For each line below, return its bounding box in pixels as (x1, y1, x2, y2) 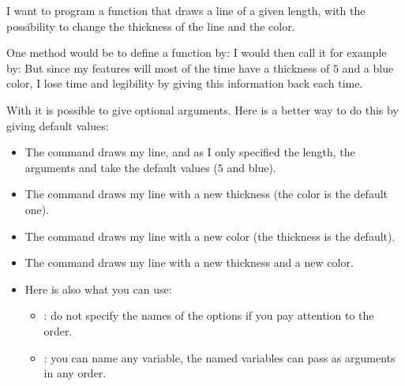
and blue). (227, 159, 276, 175)
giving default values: (6, 117, 109, 133)
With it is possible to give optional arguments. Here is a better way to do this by (6, 101, 399, 118)
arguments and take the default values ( (24, 159, 218, 175)
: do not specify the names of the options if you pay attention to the (43, 307, 374, 324)
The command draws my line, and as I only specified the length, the (24, 144, 355, 160)
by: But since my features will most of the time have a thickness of (6, 59, 330, 76)
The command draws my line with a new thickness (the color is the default (24, 186, 388, 202)
